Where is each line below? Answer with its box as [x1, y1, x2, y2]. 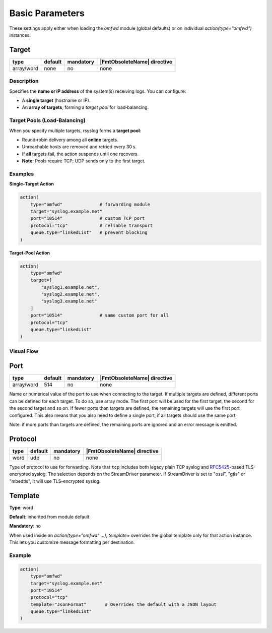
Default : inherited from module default [9, 514, 90, 520]
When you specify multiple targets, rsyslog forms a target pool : [9, 128, 141, 134]
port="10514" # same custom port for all [30, 312, 169, 319]
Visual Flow [9, 348, 39, 355]
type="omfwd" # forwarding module [30, 202, 151, 207]
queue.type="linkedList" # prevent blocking [30, 230, 148, 235]
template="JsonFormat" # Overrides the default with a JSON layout [30, 601, 217, 607]
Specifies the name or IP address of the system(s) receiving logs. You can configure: [9, 88, 186, 94]
